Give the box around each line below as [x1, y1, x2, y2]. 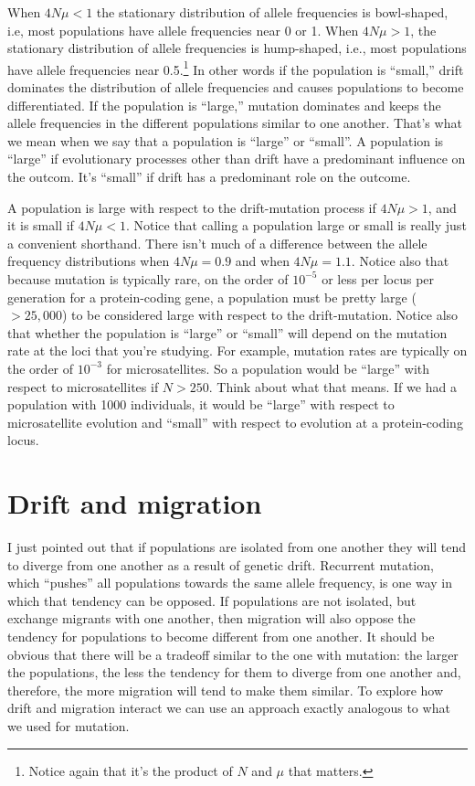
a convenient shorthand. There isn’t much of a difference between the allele [7, 233, 427, 252]
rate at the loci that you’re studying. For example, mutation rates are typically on [7, 341, 468, 360]
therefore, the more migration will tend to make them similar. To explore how [7, 680, 444, 699]
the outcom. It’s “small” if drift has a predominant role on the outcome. [7, 167, 411, 186]
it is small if [7, 216, 74, 235]
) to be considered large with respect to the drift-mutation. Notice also [61, 305, 459, 324]
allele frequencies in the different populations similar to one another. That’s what [7, 113, 462, 133]
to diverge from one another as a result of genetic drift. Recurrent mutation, [7, 555, 434, 574]
